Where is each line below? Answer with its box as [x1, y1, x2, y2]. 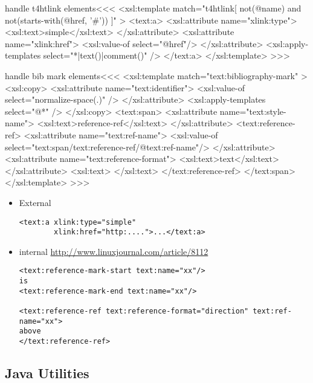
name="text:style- [219, 105, 286, 117]
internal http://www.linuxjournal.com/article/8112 [19, 245, 208, 257]
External [19, 196, 51, 208]
